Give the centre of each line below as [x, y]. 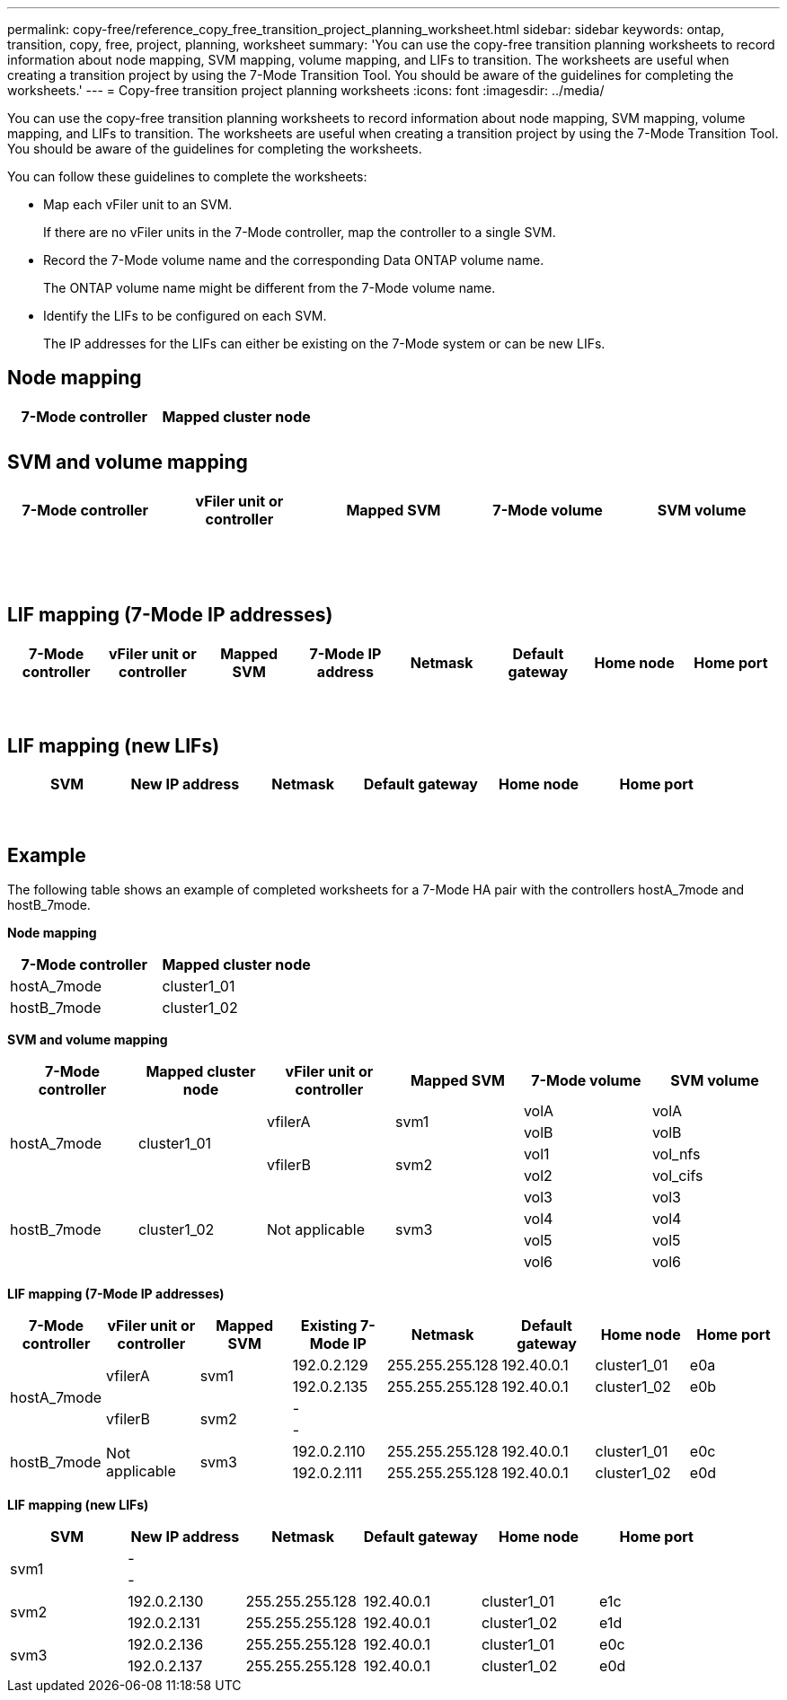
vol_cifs [677, 1176]
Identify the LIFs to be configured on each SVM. [185, 316]
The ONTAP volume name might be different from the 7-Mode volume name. [270, 288]
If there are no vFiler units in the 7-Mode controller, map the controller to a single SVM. [300, 232]
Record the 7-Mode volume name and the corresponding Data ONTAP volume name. [294, 260]
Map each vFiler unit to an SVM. [138, 204]
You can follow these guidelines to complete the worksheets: [187, 176]
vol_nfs [676, 1154]
